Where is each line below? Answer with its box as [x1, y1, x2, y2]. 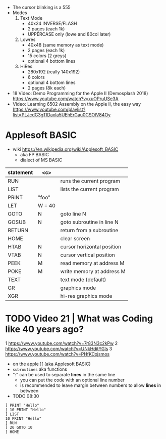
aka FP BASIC [20, 151, 49, 157]
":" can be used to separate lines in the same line [12, 371, 116, 377]
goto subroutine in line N [60, 218, 119, 226]
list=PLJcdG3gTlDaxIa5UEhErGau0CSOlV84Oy [12, 112, 111, 118]
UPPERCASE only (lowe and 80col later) [27, 31, 111, 37]
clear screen [60, 235, 90, 242]
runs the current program [60, 177, 120, 184]
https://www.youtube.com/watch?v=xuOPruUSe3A [12, 96, 119, 102]
